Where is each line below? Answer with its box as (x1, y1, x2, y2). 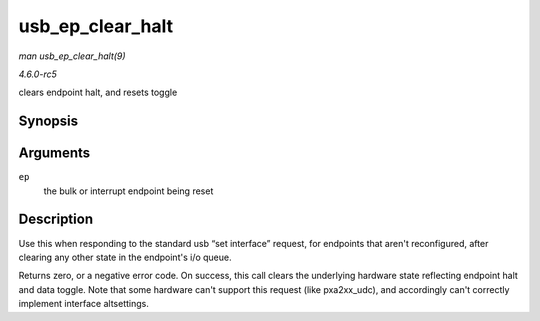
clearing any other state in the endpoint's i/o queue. (18, 251, 232, 263)
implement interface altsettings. (18, 298, 149, 310)
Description (18, 211, 94, 228)
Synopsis (18, 113, 79, 130)
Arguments (18, 145, 91, 162)
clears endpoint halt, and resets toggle (18, 86, 178, 99)
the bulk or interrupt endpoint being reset (43, 185, 214, 197)
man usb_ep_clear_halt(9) (18, 50, 126, 62)
